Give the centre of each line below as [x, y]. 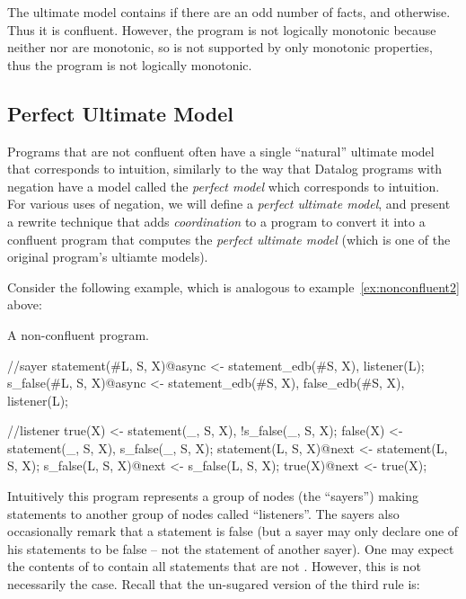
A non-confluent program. [78, 334]
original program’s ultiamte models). [108, 257]
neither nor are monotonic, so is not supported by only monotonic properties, [220, 47]
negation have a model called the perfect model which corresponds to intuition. [224, 186]
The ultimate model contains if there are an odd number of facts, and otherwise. [229, 12]
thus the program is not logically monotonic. [130, 64]
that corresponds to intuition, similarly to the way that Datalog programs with [225, 169]
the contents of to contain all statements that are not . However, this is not [214, 566]
